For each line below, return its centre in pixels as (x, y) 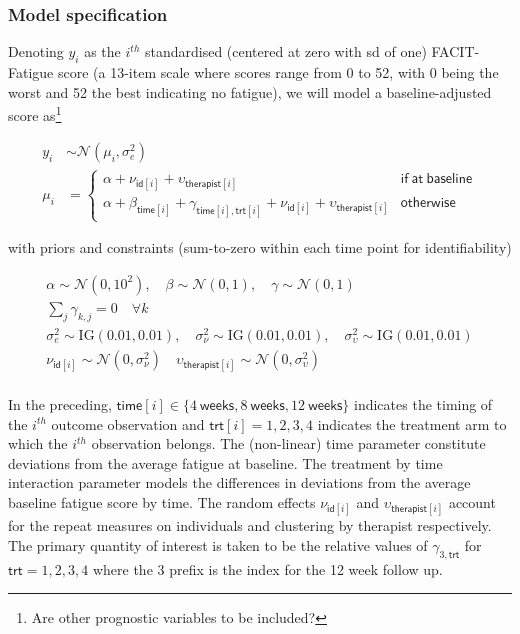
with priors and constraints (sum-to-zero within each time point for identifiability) (260, 247)
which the (38, 443)
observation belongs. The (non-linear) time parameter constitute (288, 443)
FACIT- (455, 51)
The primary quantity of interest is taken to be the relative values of (218, 544)
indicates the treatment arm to (412, 423)
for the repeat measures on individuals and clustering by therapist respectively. (250, 525)
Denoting (36, 51)
